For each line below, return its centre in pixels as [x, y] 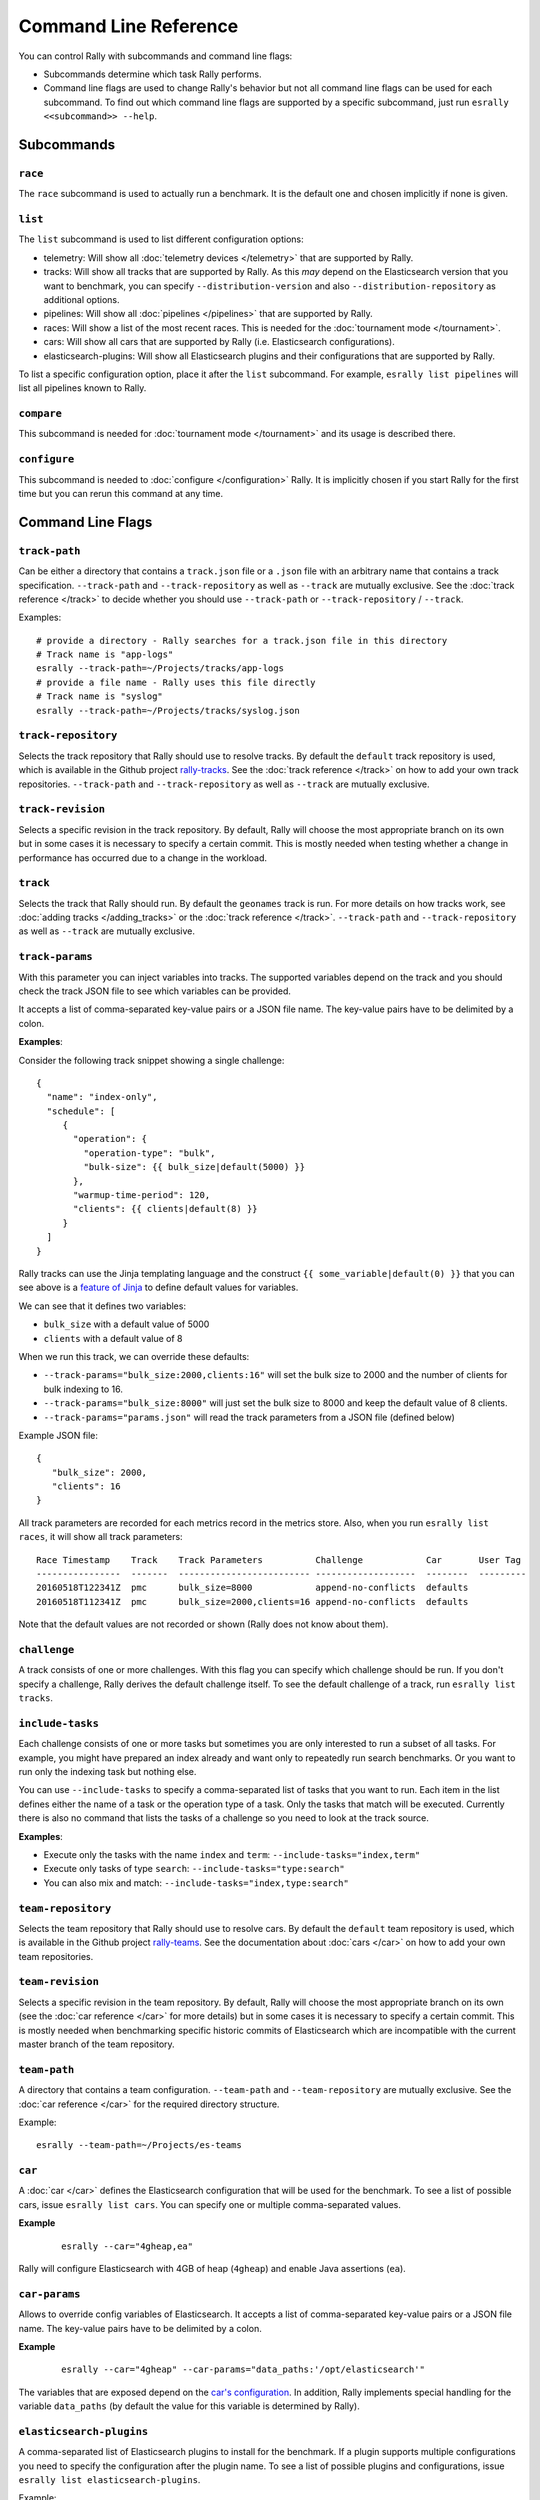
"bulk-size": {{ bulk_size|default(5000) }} [194, 1167]
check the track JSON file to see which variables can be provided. [155, 991]
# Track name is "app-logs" [105, 654]
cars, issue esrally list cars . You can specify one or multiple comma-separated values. [210, 2204]
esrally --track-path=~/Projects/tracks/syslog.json [168, 710]
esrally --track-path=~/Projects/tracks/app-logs [160, 668]
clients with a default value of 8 [113, 1338]
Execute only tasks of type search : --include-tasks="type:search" [194, 1869]
